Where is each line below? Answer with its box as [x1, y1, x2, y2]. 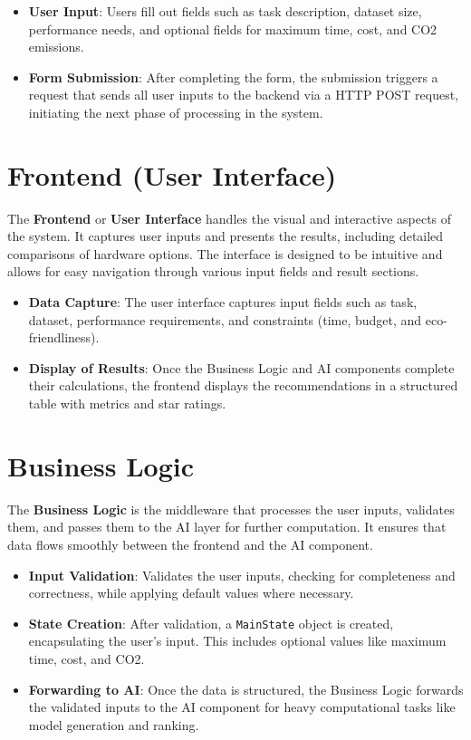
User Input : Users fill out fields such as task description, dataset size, [28, 2, 422, 20]
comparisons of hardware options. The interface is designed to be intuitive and [7, 244, 443, 263]
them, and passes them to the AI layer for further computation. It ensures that [7, 517, 447, 536]
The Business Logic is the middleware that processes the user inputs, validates [7, 499, 455, 518]
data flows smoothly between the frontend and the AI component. [7, 534, 373, 553]
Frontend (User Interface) [7, 156, 337, 193]
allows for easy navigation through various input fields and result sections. [7, 262, 419, 281]
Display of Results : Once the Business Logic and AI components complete [28, 358, 455, 377]
